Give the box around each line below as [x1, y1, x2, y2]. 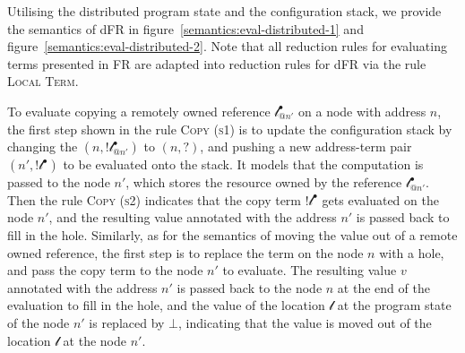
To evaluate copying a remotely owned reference [7, 101, 271, 120]
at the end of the [337, 278, 430, 297]
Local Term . [7, 72, 79, 90]
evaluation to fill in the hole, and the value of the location [7, 296, 325, 314]
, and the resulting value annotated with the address [48, 208, 337, 227]
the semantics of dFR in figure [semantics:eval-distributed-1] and [7, 19, 364, 38]
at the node [63, 331, 127, 349]
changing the [7, 137, 78, 156]
